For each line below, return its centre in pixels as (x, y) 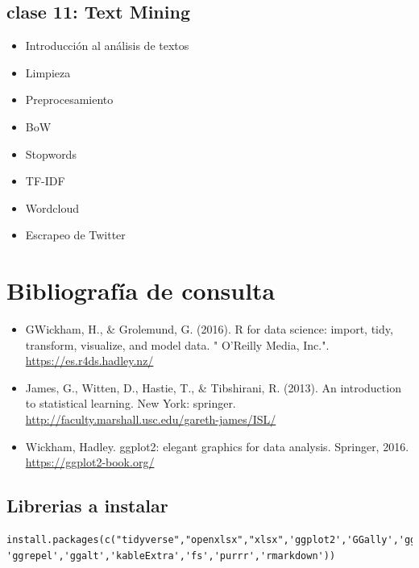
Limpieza (48, 72)
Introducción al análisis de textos (107, 46)
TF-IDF (45, 181)
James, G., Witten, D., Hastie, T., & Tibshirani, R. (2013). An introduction (213, 387)
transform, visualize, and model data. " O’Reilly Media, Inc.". (177, 344)
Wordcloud (52, 207)
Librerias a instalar (87, 506)
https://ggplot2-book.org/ (90, 462)
